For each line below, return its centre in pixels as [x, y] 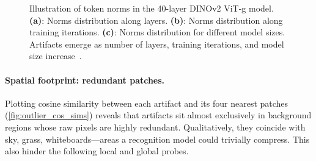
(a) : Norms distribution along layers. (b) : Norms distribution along [156, 20]
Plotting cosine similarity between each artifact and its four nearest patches [147, 103]
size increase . [56, 56]
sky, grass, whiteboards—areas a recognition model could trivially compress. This [157, 139]
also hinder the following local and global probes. [97, 151]
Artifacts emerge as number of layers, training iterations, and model [157, 44]
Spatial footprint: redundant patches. [85, 80]
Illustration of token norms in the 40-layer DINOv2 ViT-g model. [152, 8]
